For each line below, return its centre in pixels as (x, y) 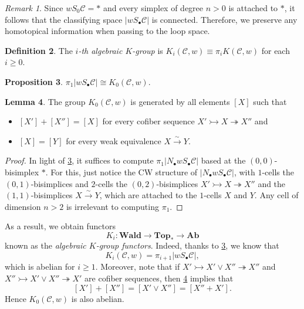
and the (272, 183)
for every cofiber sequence (148, 121)
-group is (148, 50)
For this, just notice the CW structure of (124, 172)
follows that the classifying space (64, 19)
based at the (223, 160)
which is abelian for (40, 266)
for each (276, 50)
